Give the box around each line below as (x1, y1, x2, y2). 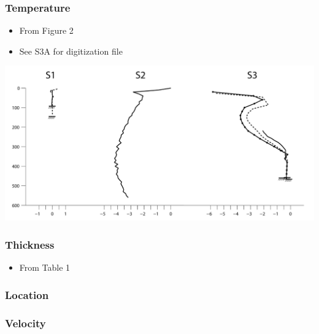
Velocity (5, 315, 46, 330)
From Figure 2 (19, 24, 74, 37)
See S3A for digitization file (19, 44, 123, 57)
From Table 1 (19, 261, 71, 274)
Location (5, 287, 49, 302)
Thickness (5, 236, 55, 252)
